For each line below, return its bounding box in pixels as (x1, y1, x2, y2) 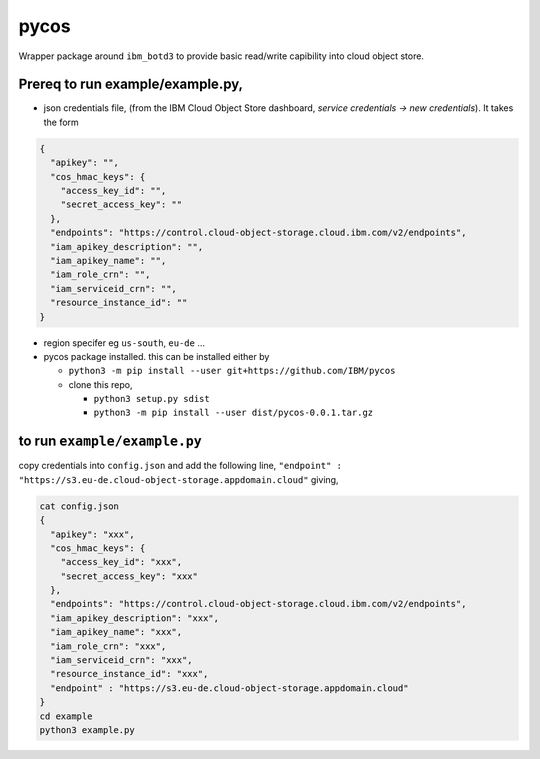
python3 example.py (39, 724, 135, 735)
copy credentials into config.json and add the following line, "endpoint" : (18, 460, 342, 472)
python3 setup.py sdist (93, 393, 210, 405)
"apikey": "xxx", (50, 528, 135, 540)
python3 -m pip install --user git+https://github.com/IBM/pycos (68, 365, 396, 377)
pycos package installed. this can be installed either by (43, 350, 270, 362)
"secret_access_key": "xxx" (60, 570, 199, 582)
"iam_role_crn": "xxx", (50, 640, 167, 652)
